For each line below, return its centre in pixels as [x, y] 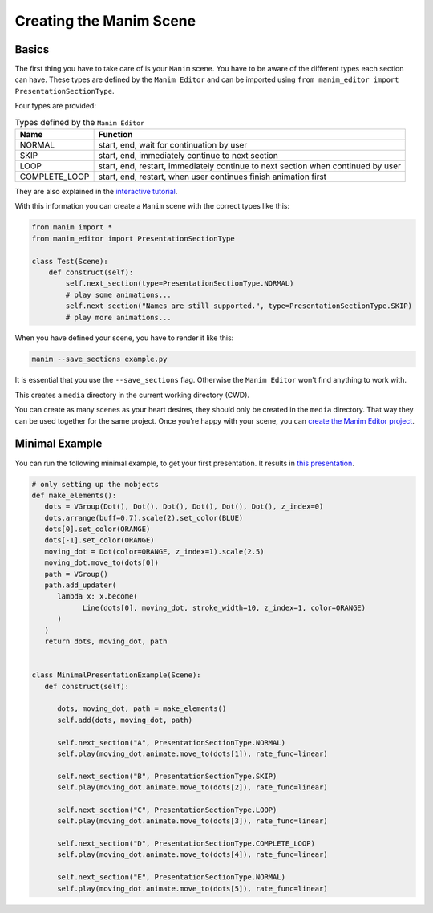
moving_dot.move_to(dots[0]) [102, 563]
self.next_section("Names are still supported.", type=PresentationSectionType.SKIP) [239, 306]
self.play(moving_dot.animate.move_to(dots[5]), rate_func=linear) [192, 888]
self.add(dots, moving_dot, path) [125, 720]
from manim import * [72, 227]
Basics [32, 49]
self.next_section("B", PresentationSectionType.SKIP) [167, 776]
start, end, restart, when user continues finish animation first [212, 177]
